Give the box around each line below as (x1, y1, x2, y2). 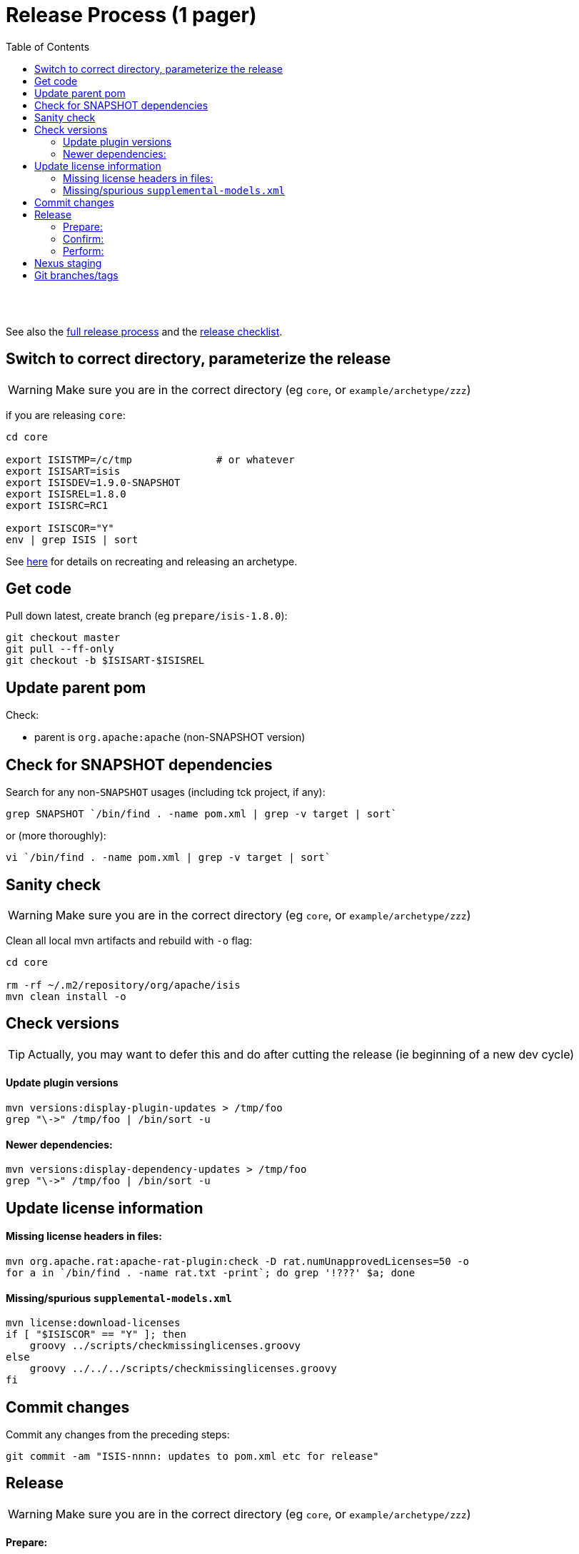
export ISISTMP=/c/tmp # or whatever (6, 453, 295, 465)
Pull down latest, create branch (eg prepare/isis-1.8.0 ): (6, 610, 288, 622)
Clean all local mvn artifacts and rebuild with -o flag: (6, 934, 253, 947)
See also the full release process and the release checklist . (6, 325, 283, 338)
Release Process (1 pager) (6, 3, 257, 27)
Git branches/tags (34, 268, 119, 281)
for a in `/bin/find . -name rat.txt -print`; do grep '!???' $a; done (6, 1266, 416, 1278)
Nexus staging (34, 256, 102, 269)
